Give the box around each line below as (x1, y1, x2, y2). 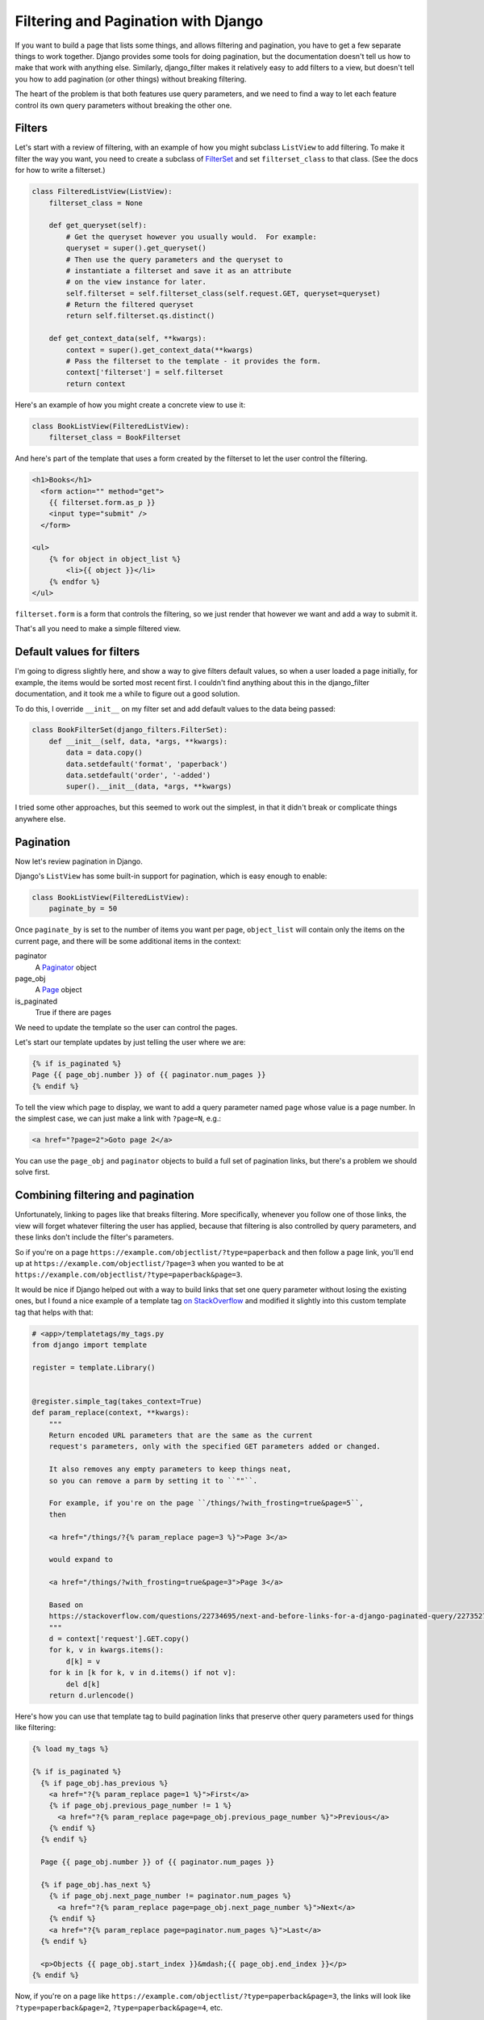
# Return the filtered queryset (65, 300, 194, 309)
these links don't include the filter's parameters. (15, 1232, 174, 1242)
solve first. (15, 1168, 50, 1177)
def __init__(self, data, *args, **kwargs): (48, 736, 228, 746)
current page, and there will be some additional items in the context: (15, 936, 242, 945)
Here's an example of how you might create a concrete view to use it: (15, 400, 246, 410)
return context (65, 379, 127, 388)
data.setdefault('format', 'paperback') (65, 760, 228, 768)
